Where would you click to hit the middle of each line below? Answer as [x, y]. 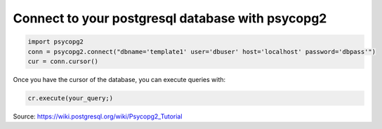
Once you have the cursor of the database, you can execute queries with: [119, 79]
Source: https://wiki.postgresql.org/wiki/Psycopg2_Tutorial [98, 116]
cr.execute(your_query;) [71, 98]
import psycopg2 [56, 42]
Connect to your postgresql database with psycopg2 [170, 18]
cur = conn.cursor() [63, 61]
